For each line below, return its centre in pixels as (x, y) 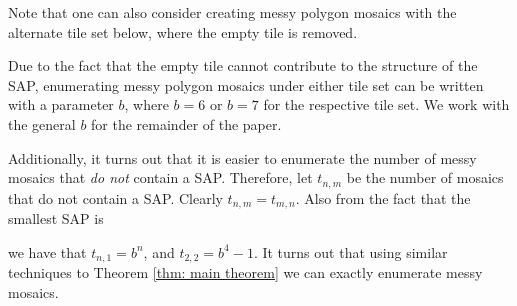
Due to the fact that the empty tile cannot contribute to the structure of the (243, 65)
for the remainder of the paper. (186, 123)
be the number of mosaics (425, 177)
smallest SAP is (56, 218)
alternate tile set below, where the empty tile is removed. (183, 31)
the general (42, 123)
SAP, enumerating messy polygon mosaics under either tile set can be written (246, 84)
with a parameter (61, 104)
